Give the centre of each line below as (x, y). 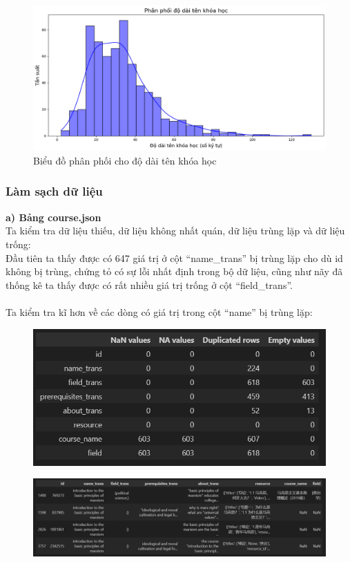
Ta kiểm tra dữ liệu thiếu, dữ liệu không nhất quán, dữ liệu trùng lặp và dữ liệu (175, 231)
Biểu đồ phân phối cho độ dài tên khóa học (125, 160)
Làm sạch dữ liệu (54, 191)
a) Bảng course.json (54, 217)
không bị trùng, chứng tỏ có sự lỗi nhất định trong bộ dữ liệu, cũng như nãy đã (174, 271)
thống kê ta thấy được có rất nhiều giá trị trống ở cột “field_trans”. (149, 284)
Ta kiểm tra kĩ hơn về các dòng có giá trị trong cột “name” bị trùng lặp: (159, 311)
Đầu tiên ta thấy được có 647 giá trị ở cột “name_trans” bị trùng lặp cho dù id (174, 257)
